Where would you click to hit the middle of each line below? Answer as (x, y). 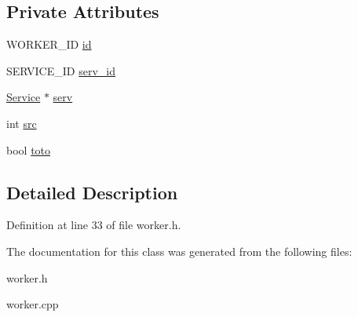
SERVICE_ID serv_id (61, 70)
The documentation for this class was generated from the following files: (179, 251)
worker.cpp (33, 304)
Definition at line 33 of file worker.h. (94, 225)
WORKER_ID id (49, 44)
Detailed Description (92, 192)
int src (22, 123)
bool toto (29, 149)
